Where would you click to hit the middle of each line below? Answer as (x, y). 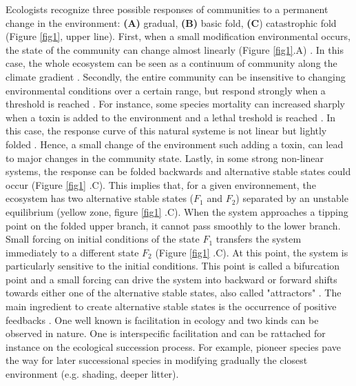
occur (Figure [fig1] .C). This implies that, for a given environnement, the (161, 184)
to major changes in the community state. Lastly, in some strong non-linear (165, 158)
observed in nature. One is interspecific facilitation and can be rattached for (166, 333)
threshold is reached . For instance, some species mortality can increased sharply (175, 104)
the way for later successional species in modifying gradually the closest (157, 360)
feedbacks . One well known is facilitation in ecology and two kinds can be (162, 319)
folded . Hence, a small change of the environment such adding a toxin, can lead (175, 144)
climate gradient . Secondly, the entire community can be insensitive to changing (176, 76)
